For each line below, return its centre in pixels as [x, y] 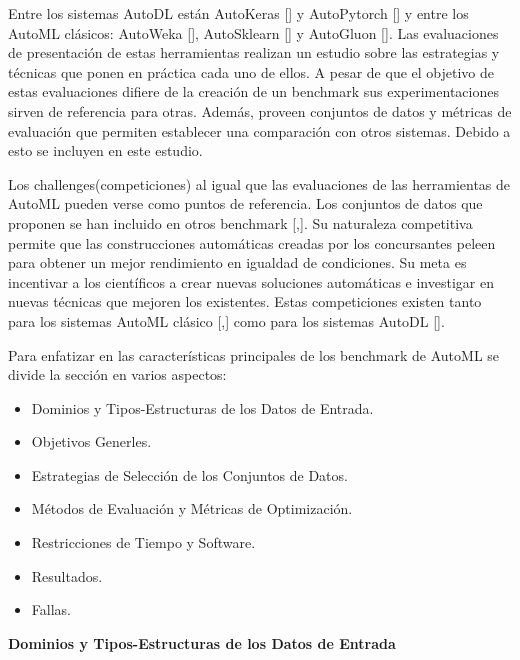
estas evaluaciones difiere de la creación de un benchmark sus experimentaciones [253, 91]
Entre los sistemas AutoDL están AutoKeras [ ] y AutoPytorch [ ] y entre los [238, 13]
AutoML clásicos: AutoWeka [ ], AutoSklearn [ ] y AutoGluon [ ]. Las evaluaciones [253, 32]
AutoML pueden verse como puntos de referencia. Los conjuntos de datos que [245, 203]
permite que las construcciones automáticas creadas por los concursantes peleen [252, 242]
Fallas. [51, 609]
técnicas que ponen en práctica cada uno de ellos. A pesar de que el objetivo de [251, 71]
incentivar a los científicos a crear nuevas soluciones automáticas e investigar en [251, 281]
